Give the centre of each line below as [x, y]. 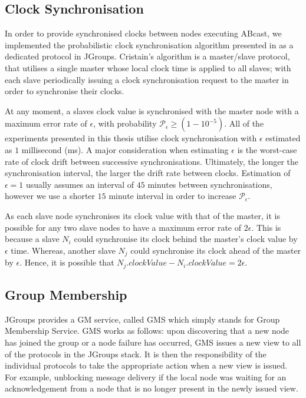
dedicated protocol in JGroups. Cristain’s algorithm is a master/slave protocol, [147, 56]
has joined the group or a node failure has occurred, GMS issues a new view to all [153, 342]
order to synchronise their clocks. [65, 91]
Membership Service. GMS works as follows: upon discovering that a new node [147, 331]
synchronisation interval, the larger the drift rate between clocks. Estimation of [148, 173]
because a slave [32, 239]
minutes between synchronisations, [210, 184]
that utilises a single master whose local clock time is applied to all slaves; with [148, 67]
